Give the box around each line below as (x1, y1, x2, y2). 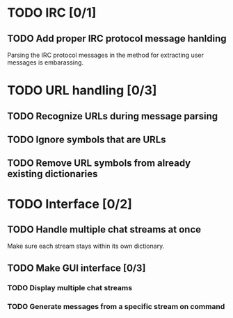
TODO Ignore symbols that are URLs (7, 133, 166, 145)
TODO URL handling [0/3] (7, 83, 157, 99)
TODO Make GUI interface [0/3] (7, 262, 146, 274)
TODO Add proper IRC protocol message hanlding (7, 33, 227, 44)
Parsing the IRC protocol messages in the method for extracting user (7, 51, 204, 59)
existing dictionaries (7, 168, 98, 180)
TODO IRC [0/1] (7, 5, 97, 21)
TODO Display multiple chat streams (7, 283, 133, 292)
